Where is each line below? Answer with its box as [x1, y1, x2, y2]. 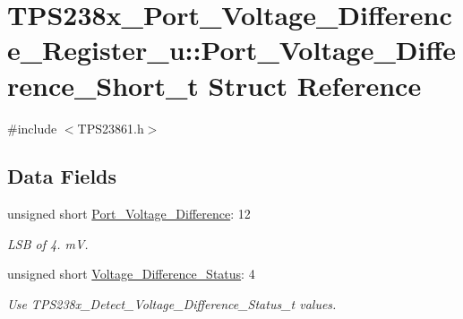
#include [7, 118, 57, 137]
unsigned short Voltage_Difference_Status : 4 [7, 264, 255, 283]
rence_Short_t [7, 66, 199, 103]
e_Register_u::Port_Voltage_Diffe [7, 31, 456, 68]
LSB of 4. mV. [7, 234, 89, 253]
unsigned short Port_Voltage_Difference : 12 [7, 204, 251, 223]
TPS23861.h [77, 118, 144, 137]
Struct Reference [208, 66, 422, 103]
